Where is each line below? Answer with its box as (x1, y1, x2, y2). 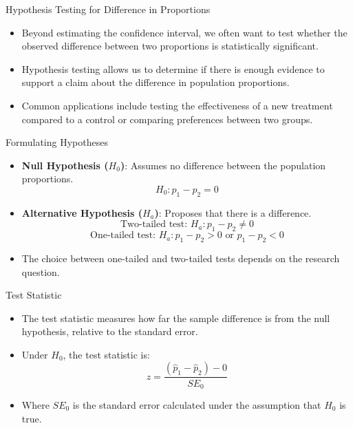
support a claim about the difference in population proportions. (21, 75, 290, 89)
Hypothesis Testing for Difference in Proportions (6, 2, 211, 16)
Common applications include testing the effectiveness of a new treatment (21, 98, 333, 112)
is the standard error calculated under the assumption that (72, 397, 321, 411)
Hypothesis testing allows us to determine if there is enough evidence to (21, 61, 325, 76)
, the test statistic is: (63, 347, 150, 361)
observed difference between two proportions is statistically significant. (21, 39, 319, 53)
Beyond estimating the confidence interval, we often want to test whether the (21, 25, 347, 39)
